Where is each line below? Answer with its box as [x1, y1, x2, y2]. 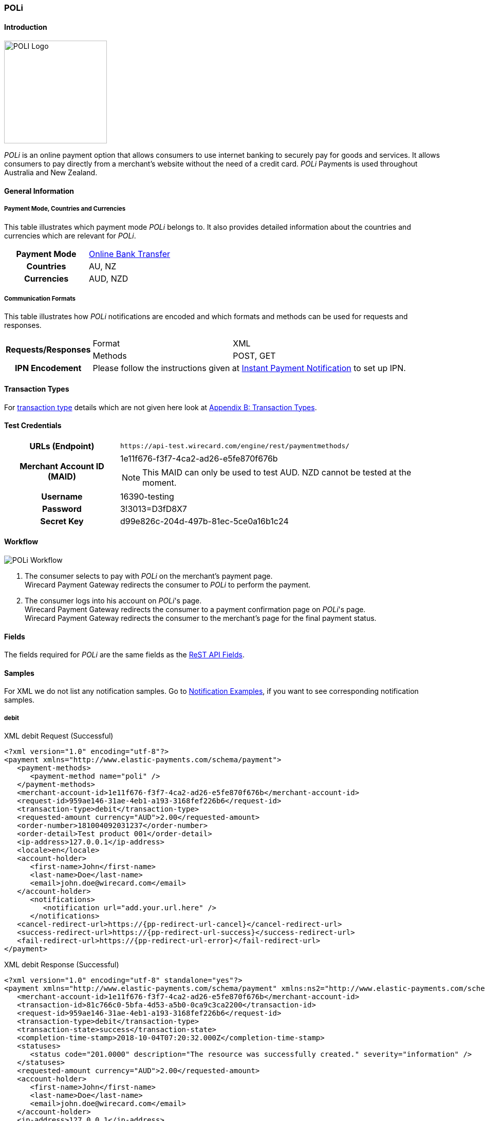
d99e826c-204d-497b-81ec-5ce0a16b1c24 [120, 516, 289, 526]
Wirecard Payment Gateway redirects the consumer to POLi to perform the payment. [25, 580, 311, 590]
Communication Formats [4, 295, 76, 302]
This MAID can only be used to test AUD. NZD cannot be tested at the [142, 467, 412, 477]
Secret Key [40, 516, 84, 526]
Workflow [4, 537, 39, 546]
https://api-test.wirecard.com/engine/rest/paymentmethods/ [120, 442, 350, 450]
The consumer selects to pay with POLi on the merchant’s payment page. [25, 572, 273, 581]
